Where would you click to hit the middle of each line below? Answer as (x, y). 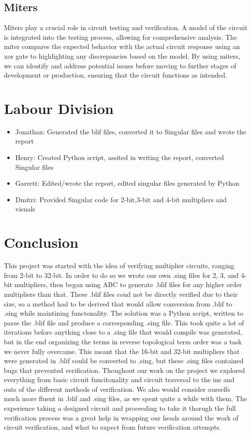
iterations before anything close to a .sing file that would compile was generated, (123, 332)
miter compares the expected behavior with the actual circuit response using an (122, 46)
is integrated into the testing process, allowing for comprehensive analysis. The (121, 37)
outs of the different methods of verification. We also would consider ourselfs (117, 389)
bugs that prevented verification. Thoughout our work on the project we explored (125, 370)
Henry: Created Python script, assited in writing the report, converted (120, 157)
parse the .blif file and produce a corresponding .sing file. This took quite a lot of (124, 322)
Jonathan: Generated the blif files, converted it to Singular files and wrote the (131, 131)
